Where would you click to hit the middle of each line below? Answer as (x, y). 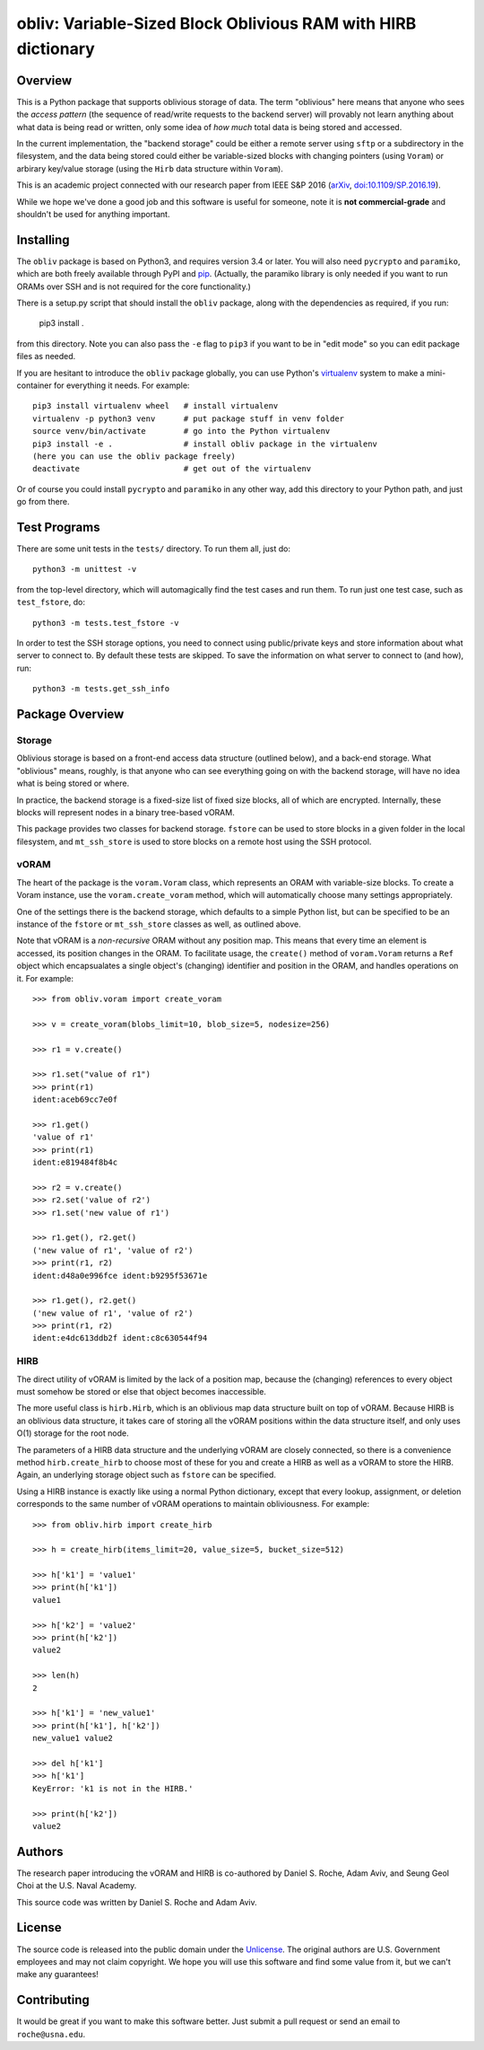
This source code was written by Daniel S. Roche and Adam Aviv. (137, 1902)
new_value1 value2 (73, 1738)
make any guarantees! (57, 1975)
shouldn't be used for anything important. (93, 214)
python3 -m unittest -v (85, 569)
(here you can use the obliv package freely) (134, 456)
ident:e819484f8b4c (75, 1162)
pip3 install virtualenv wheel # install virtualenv (156, 406)
